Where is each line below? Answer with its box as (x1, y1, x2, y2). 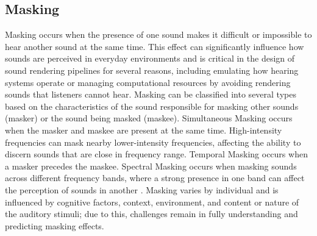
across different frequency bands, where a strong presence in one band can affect (5, 171, 305, 184)
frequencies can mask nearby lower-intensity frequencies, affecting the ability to (5, 135, 301, 148)
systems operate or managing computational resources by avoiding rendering (5, 76, 291, 88)
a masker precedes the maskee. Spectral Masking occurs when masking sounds (5, 159, 297, 172)
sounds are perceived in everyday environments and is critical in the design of (5, 52, 295, 65)
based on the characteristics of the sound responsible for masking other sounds (5, 99, 299, 112)
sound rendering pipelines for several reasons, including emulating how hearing (5, 63, 299, 76)
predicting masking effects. (5, 219, 104, 232)
